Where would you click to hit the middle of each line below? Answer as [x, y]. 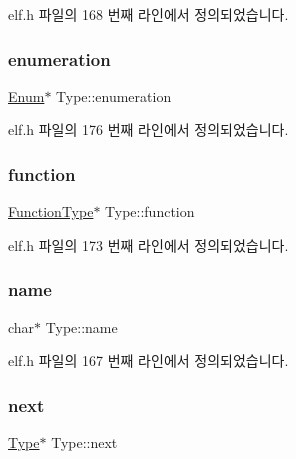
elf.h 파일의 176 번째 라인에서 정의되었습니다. [148, 129]
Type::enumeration [114, 95]
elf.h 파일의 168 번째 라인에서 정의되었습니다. [148, 14]
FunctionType [51, 211]
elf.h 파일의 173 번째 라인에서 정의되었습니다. [148, 244]
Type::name [81, 326]
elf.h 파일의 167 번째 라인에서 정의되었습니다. [148, 360]
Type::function [150, 211]
